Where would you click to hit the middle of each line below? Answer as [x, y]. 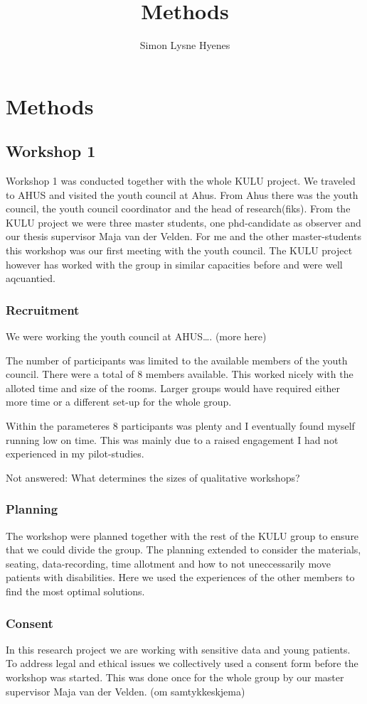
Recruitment [43, 309]
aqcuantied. [31, 278]
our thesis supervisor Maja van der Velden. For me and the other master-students [183, 236]
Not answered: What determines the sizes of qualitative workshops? [153, 477]
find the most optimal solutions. [75, 591]
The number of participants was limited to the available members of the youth [177, 360]
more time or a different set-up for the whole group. [119, 402]
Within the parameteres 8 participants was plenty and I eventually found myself [180, 426]
